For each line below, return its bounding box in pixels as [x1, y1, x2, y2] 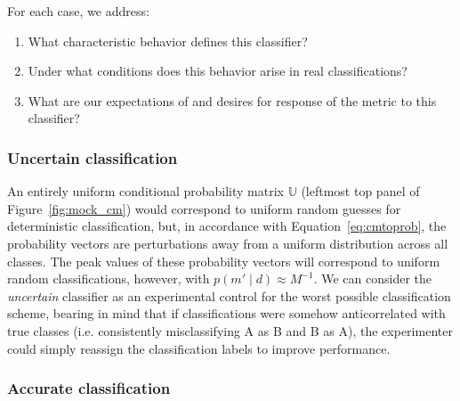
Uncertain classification [7, 146, 178, 168]
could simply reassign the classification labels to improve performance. [7, 339, 391, 357]
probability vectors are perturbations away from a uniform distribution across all [7, 233, 448, 252]
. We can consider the [313, 269, 432, 288]
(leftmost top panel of [301, 182, 420, 200]
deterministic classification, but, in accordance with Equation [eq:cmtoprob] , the [7, 217, 447, 235]
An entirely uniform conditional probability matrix [7, 182, 284, 200]
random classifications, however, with [7, 269, 210, 288]
